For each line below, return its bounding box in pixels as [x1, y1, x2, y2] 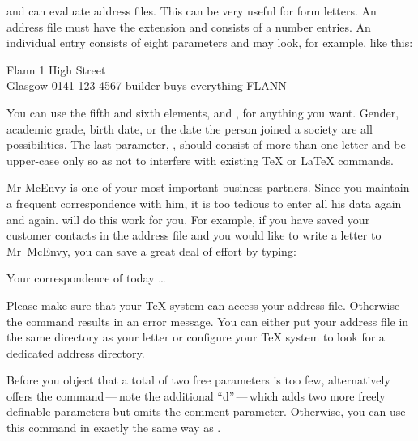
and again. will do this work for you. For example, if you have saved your [6, 210, 370, 227]
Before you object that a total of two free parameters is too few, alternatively [6, 371, 390, 388]
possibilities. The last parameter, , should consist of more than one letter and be [6, 136, 406, 153]
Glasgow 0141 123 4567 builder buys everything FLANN [6, 77, 287, 94]
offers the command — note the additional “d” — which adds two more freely [6, 387, 386, 404]
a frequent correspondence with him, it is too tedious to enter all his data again [6, 194, 402, 211]
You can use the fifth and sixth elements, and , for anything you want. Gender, [6, 104, 399, 121]
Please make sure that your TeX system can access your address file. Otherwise [6, 296, 400, 313]
